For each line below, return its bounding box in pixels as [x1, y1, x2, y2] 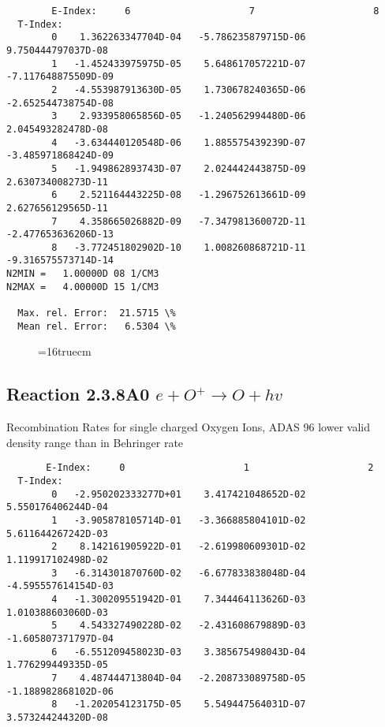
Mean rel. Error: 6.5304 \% [17, 320, 176, 332]
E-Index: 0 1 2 [46, 462, 374, 474]
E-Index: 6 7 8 [51, 6, 379, 17]
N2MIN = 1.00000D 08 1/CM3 [6, 268, 159, 280]
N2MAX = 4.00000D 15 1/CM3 [6, 281, 159, 293]
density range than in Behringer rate [6, 434, 184, 450]
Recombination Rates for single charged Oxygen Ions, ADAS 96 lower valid [6, 419, 370, 435]
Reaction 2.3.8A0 [6, 382, 150, 406]
